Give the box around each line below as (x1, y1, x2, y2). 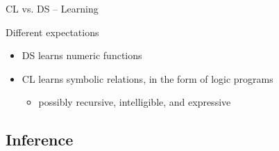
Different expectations (6, 24, 99, 39)
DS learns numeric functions (22, 48, 142, 63)
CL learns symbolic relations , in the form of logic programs (22, 71, 273, 86)
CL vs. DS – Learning (6, 1, 99, 15)
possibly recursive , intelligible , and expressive (38, 95, 231, 109)
